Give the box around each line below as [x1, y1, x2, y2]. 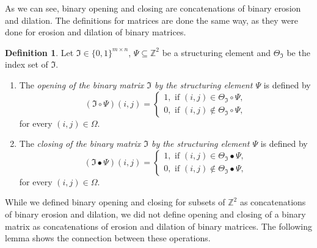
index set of [5, 58, 48, 71]
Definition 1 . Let [5, 46, 74, 58]
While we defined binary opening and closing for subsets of [5, 196, 225, 208]
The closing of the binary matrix [19, 137, 141, 150]
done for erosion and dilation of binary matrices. [5, 26, 186, 38]
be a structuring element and [162, 46, 271, 58]
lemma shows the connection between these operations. [5, 232, 211, 244]
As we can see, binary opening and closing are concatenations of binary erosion [5, 2, 301, 14]
